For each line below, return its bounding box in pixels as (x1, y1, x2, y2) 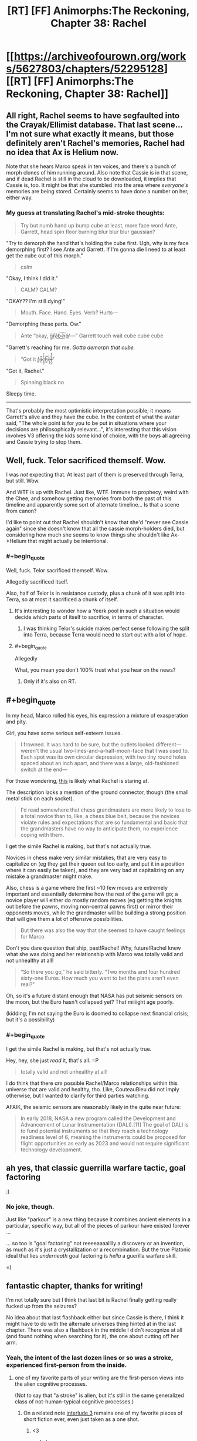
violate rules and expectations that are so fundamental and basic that (20, 819, 188, 826)
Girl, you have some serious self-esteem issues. (6, 730, 122, 737)
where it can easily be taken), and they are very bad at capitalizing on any (6, 867, 185, 874)
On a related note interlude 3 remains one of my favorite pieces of (23, 1409, 183, 1417)
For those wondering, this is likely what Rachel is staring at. (6, 778, 150, 785)
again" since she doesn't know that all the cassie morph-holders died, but (6, 525, 185, 532)
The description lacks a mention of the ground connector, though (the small (6, 789, 189, 796)
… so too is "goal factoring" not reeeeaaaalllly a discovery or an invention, (6, 1240, 185, 1247)
